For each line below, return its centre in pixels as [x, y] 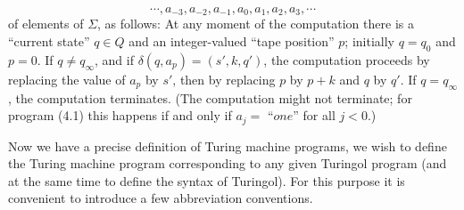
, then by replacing [224, 79]
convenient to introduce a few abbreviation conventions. [161, 198]
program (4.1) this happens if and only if [120, 115]
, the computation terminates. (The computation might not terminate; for [210, 97]
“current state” [49, 41]
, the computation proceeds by [347, 59]
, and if [114, 59]
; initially [369, 41]
